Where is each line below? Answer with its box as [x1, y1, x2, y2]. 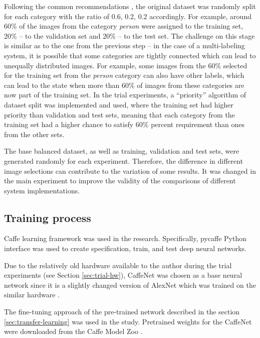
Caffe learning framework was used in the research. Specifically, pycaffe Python [4, 233, 247, 244]
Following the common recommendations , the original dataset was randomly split [4, 1, 256, 11]
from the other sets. [4, 129, 65, 139]
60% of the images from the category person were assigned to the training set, [4, 21, 243, 31]
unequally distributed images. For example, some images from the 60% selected [4, 60, 247, 70]
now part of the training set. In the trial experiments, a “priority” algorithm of [4, 89, 246, 100]
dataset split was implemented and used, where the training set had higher [4, 99, 233, 109]
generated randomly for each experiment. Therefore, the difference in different [4, 155, 243, 166]
